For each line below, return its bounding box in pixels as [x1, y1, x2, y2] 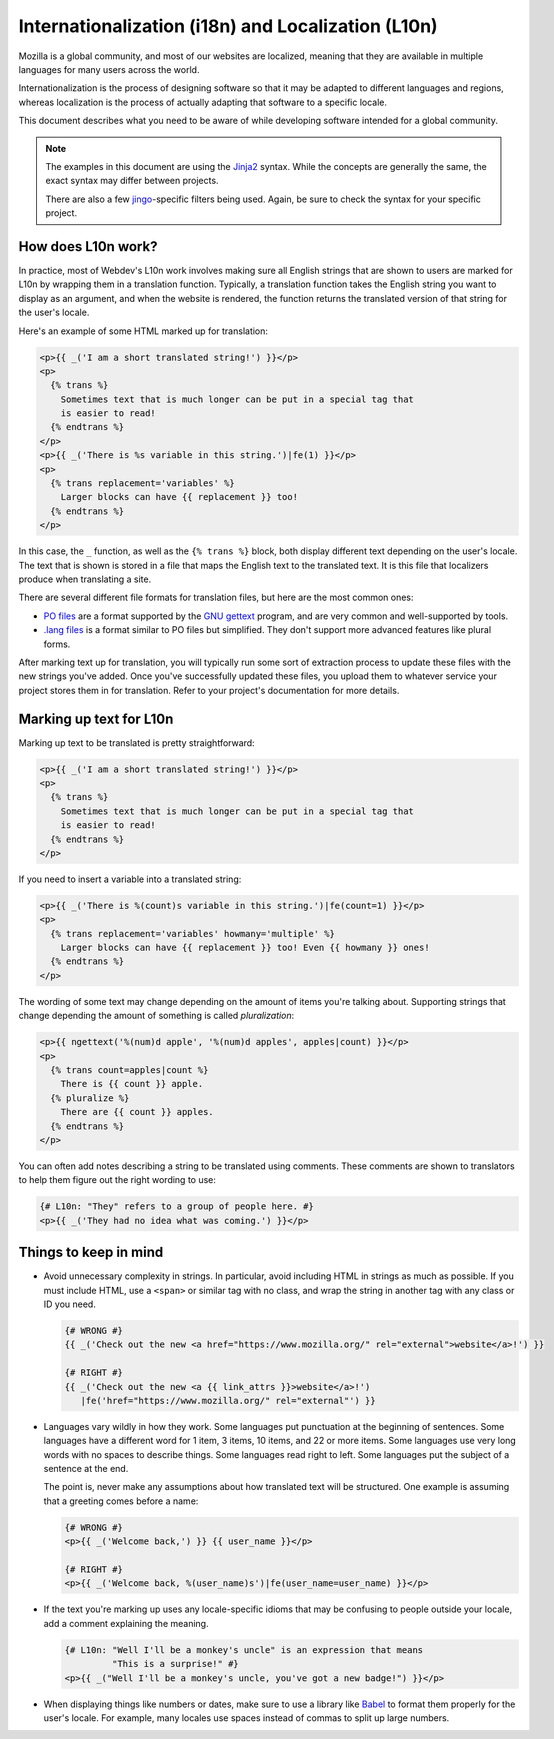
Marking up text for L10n [18, 710, 174, 727]
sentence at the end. [43, 1463, 129, 1475]
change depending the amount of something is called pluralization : [18, 1010, 295, 1022]
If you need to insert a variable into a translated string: [18, 873, 242, 885]
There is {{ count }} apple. [60, 1078, 204, 1090]
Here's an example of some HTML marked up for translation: [18, 325, 269, 337]
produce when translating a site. [18, 573, 152, 585]
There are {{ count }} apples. [60, 1106, 214, 1118]
